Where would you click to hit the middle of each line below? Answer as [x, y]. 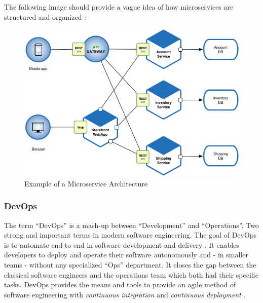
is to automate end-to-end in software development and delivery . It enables [122, 244]
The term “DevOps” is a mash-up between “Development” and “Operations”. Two [131, 225]
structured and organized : [45, 16]
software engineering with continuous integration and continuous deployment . [125, 294]
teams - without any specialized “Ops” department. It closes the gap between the [130, 265]
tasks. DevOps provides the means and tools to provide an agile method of [120, 285]
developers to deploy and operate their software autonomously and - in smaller [126, 255]
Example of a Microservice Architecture [86, 183]
